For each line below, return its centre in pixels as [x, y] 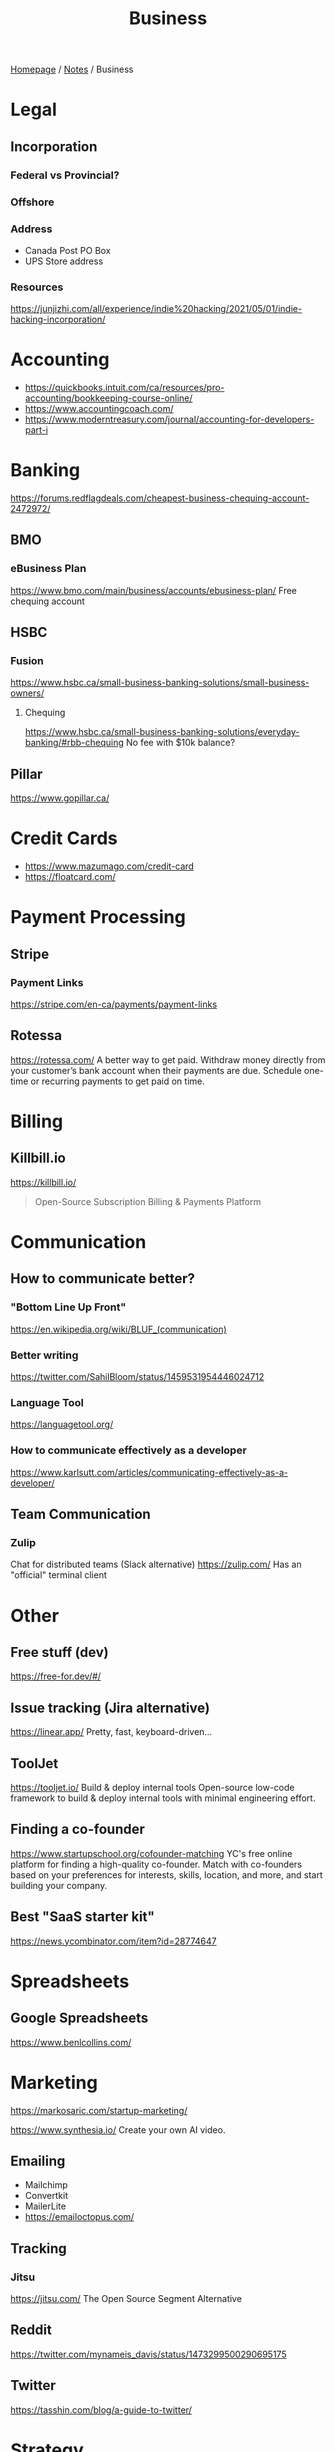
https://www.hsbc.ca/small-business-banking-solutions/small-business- [160, 683]
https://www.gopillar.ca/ [60, 798]
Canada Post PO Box [68, 250]
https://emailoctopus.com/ [79, 2217]
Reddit [31, 2330]
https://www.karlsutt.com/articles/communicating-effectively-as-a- [149, 1472]
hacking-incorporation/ [58, 319]
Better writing [44, 1355]
